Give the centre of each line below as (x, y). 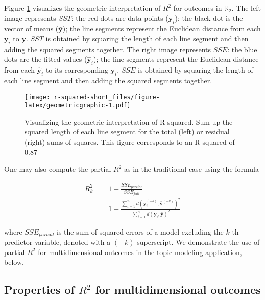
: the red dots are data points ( (120, 18)
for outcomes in (198, 8)
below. (14, 262)
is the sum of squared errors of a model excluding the (140, 231)
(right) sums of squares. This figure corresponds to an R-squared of (130, 142)
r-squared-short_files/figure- (107, 97)
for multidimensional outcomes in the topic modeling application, (140, 252)
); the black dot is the (209, 18)
